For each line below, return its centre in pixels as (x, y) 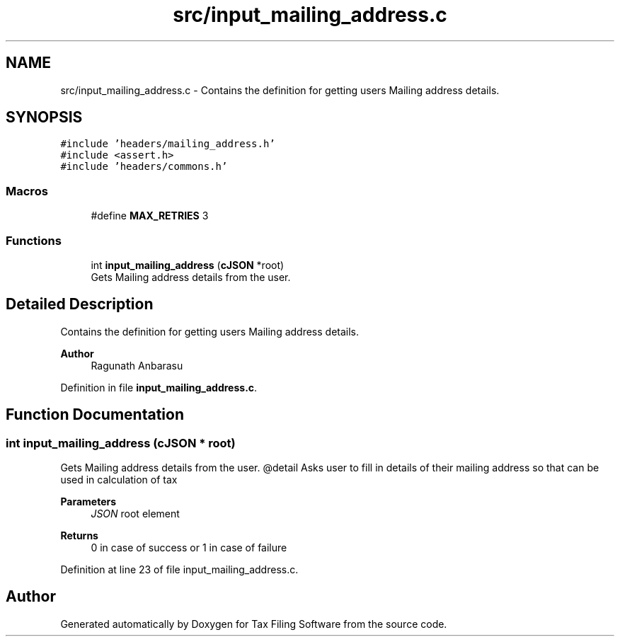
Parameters (88, 501)
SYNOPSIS (44, 117)
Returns (79, 535)
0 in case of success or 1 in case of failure (189, 548)
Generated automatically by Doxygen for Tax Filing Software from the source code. (254, 624)
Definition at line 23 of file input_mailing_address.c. (179, 569)
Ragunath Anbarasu (137, 365)
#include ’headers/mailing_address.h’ (168, 144)
